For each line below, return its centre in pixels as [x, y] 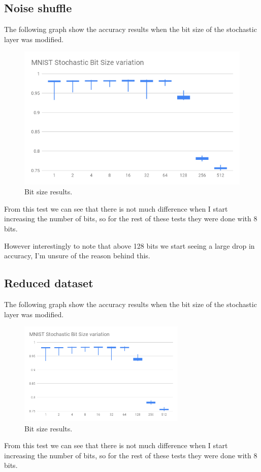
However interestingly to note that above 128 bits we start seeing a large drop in [129, 245]
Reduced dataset [49, 283]
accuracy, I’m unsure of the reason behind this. [77, 256]
